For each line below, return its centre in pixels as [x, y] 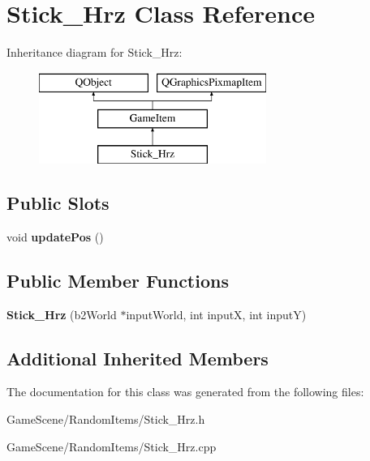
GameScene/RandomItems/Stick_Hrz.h [106, 419]
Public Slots [58, 203]
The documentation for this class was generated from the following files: [185, 392]
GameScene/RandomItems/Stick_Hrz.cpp [112, 446]
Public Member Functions [118, 280]
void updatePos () [55, 236]
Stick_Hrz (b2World [62, 314]
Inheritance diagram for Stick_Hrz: [95, 52]
